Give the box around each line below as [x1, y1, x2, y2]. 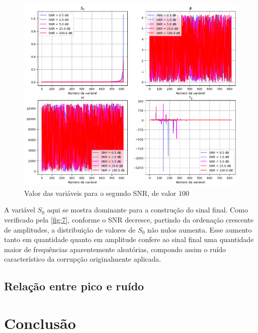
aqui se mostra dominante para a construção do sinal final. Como [47, 204, 248, 215]
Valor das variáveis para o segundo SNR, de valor [24, 187, 177, 198]
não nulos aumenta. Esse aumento [147, 224, 252, 235]
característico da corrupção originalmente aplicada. [4, 254, 161, 264]
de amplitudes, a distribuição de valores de [4, 224, 136, 235]
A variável [4, 204, 35, 215]
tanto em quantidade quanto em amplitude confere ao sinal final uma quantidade [4, 234, 254, 245]
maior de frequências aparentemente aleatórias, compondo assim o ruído [4, 244, 226, 254]
